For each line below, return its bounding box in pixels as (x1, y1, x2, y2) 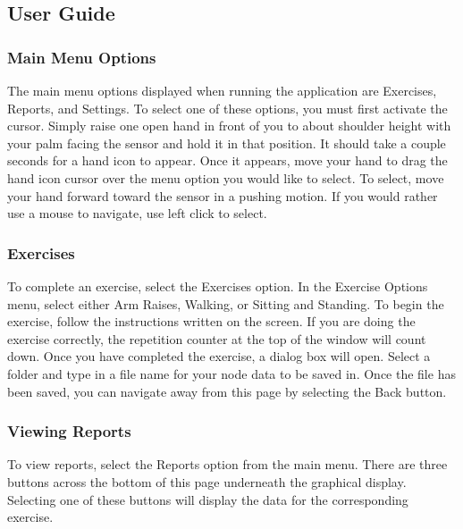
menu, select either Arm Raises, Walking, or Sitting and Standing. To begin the (7, 294, 444, 313)
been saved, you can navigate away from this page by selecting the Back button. (7, 382, 447, 400)
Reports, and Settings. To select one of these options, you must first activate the (7, 98, 448, 117)
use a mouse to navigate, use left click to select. (7, 204, 267, 223)
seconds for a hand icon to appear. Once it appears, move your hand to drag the (7, 151, 448, 170)
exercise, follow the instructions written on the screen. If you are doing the (7, 312, 416, 331)
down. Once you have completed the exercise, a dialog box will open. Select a (7, 347, 431, 365)
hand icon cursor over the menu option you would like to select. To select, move (7, 168, 444, 187)
